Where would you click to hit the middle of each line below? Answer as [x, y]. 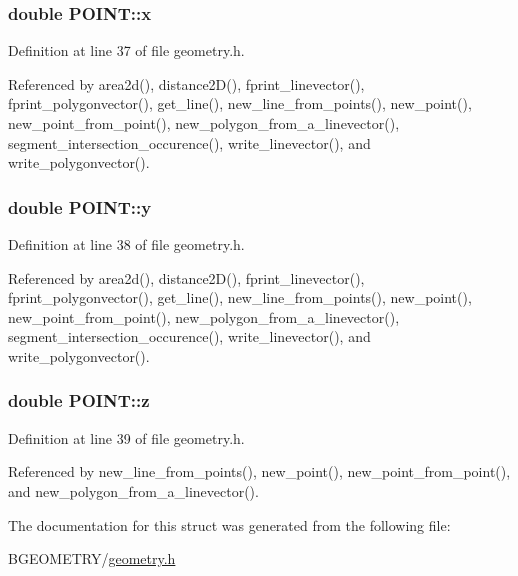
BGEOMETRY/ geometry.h [92, 558]
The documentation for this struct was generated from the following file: [229, 524]
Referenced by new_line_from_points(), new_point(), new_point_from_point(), [259, 471]
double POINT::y [80, 206]
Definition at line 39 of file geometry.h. [126, 437]
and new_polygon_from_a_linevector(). [133, 490]
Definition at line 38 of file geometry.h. [126, 244]
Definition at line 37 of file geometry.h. [126, 50]
